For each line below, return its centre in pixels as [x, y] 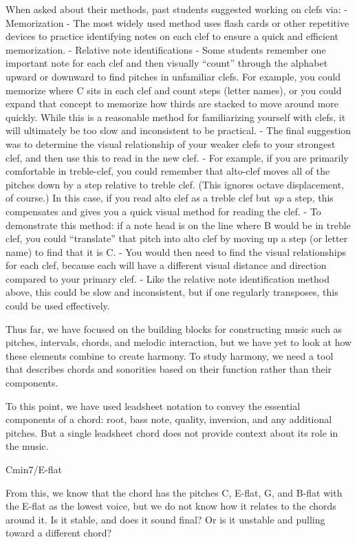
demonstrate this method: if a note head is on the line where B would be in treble [178, 225]
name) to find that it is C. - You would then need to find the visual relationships [176, 251]
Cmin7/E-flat [34, 469]
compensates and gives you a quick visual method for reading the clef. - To [163, 211]
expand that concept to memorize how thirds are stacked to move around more [172, 104]
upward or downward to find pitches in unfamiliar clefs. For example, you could [173, 76]
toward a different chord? [59, 533]
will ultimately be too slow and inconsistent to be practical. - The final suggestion [178, 130]
